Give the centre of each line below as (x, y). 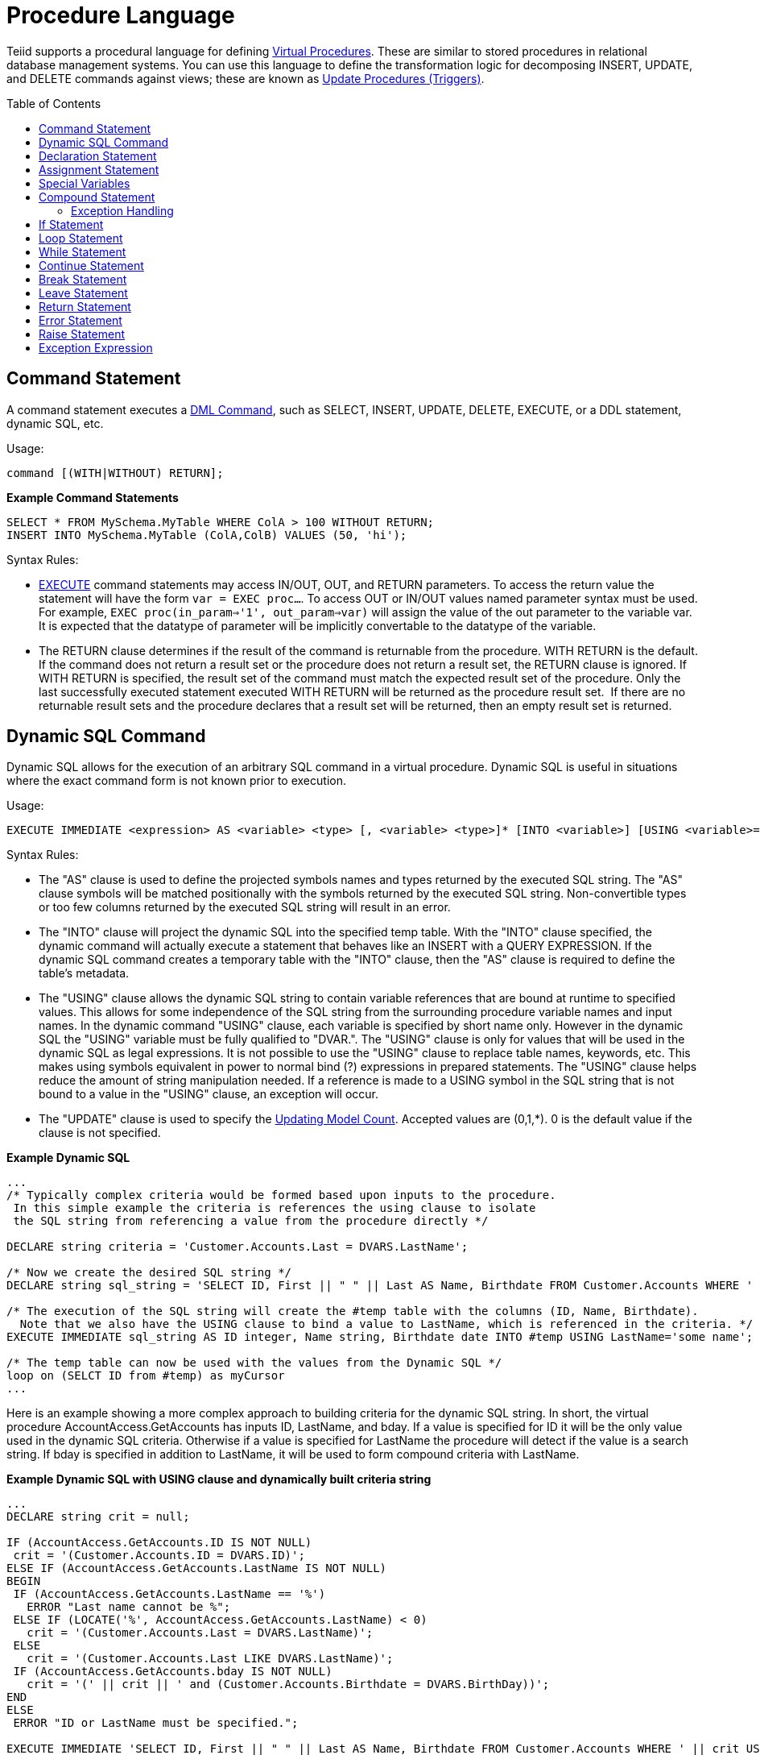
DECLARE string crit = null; (98, 1517)
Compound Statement (97, 197)
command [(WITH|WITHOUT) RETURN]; (115, 473)
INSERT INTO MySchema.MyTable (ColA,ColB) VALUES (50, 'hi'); (207, 535)
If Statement (71, 224)
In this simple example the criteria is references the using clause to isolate (275, 1208)
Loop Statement (81, 238)
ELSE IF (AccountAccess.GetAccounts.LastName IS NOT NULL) (197, 1568)
